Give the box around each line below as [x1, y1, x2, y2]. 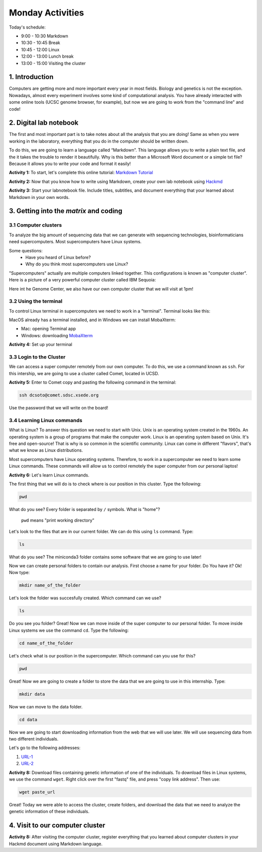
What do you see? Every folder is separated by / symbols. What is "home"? [9, 506, 160, 512]
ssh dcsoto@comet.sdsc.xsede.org [19, 393, 99, 398]
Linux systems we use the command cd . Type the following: [9, 627, 129, 633]
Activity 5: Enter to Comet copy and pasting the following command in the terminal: [9, 379, 177, 385]
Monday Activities [9, 7, 84, 18]
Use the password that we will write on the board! [9, 405, 109, 411]
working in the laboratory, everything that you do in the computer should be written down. [9, 138, 189, 144]
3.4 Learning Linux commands [9, 417, 82, 424]
